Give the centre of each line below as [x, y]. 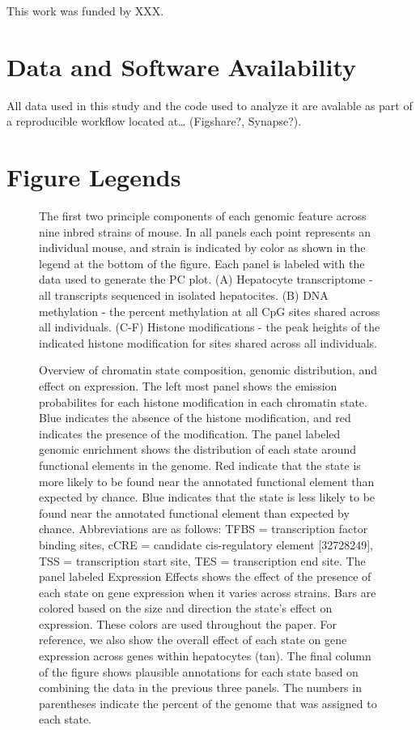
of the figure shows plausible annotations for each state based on [199, 671]
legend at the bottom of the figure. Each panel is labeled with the [202, 263]
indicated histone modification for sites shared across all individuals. [208, 342]
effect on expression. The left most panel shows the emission [188, 385]
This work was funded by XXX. [85, 11]
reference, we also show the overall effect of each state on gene [193, 640]
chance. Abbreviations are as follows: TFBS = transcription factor [204, 529]
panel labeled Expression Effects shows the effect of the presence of [205, 576]
